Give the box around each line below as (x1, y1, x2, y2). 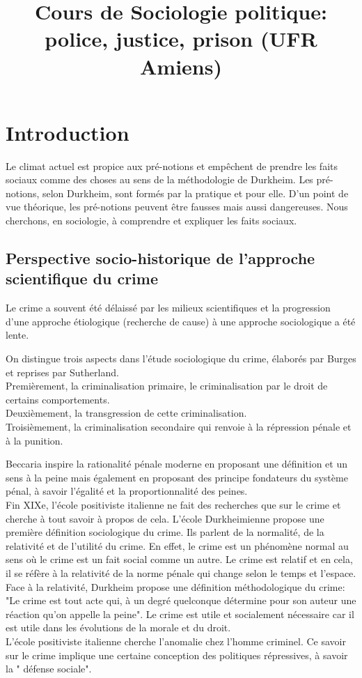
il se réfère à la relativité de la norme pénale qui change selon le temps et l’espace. (6, 565, 356, 580)
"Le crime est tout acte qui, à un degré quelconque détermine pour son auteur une (6, 593, 356, 608)
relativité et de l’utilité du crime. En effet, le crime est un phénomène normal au (6, 538, 349, 553)
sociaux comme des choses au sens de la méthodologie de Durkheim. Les (6, 172, 313, 187)
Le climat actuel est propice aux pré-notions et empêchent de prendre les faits (6, 158, 338, 173)
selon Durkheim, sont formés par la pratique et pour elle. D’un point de (42, 185, 349, 200)
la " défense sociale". (6, 661, 92, 676)
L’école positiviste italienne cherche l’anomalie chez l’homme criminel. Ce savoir (6, 633, 346, 648)
